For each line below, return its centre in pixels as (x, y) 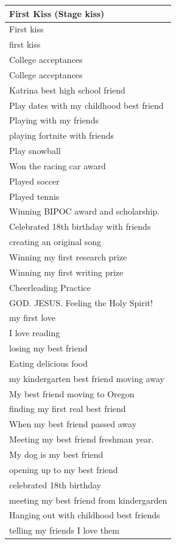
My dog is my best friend (56, 454)
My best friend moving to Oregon (72, 393)
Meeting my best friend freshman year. (82, 439)
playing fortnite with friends (62, 135)
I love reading (35, 333)
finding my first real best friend (68, 409)
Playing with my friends (54, 120)
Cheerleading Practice (50, 287)
